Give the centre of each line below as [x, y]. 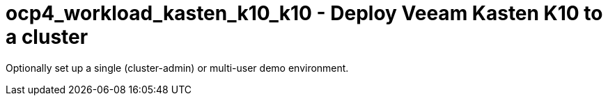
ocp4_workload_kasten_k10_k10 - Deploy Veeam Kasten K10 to [304, 13]
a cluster [47, 37]
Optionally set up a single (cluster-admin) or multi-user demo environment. [177, 68]
